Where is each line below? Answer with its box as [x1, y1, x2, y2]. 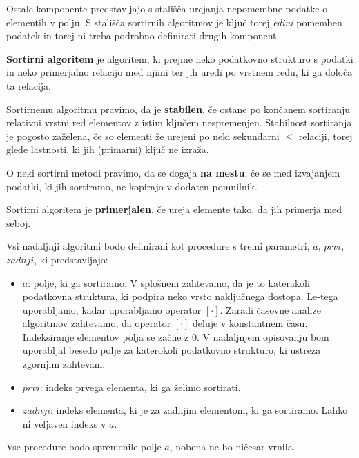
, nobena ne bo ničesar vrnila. [169, 439, 295, 454]
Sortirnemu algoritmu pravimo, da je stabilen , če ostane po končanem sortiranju [6, 101, 351, 116]
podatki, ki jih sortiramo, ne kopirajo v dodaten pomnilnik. [6, 179, 258, 193]
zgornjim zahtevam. [22, 357, 106, 371]
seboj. [6, 215, 31, 230]
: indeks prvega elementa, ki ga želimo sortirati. [39, 379, 241, 394]
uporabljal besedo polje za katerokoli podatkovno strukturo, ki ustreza [22, 343, 321, 357]
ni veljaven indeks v [22, 416, 106, 430]
